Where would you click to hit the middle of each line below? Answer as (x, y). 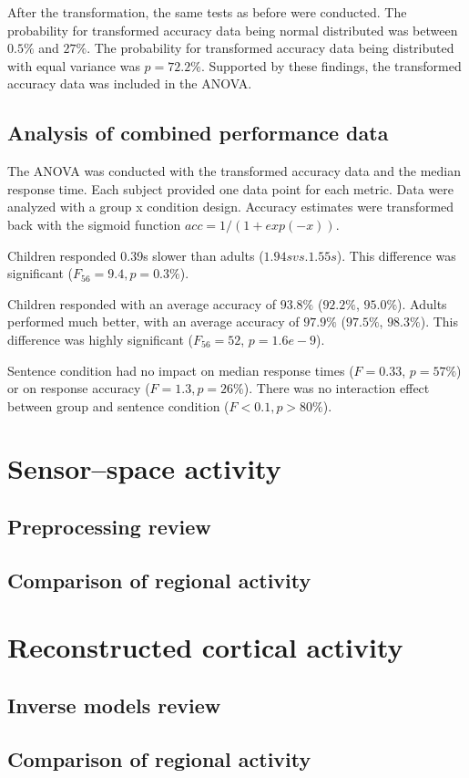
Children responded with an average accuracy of (142, 303)
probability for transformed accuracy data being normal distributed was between (233, 30)
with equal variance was (74, 65)
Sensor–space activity (144, 468)
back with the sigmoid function (94, 224)
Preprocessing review (109, 527)
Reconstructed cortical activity (205, 647)
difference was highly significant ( (100, 339)
